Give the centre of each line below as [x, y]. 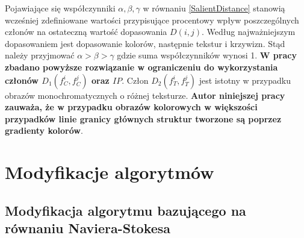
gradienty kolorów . [44, 130]
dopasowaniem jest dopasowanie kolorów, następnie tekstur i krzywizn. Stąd [145, 43]
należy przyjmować [40, 55]
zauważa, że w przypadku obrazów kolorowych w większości [131, 107]
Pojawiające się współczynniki [60, 8]
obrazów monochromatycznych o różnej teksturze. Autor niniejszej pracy [145, 95]
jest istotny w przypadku [245, 80]
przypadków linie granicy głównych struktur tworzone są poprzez [143, 118]
